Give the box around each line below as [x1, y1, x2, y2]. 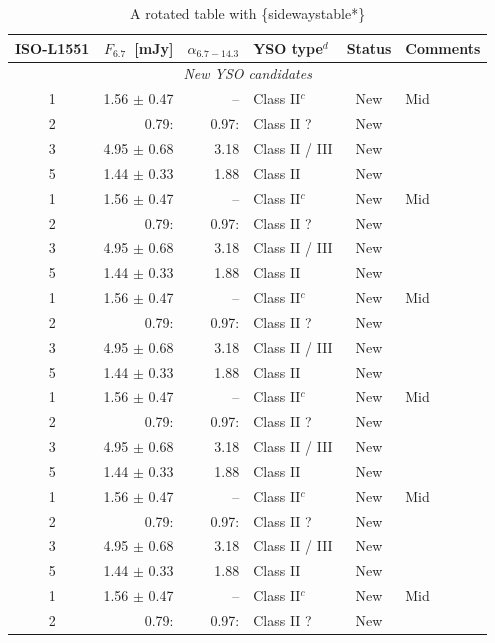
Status [346, 37, 392, 58]
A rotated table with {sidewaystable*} [130, 3, 366, 23]
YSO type [253, 37, 323, 58]
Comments [405, 37, 481, 58]
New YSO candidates [183, 63, 312, 84]
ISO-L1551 [15, 37, 90, 58]
